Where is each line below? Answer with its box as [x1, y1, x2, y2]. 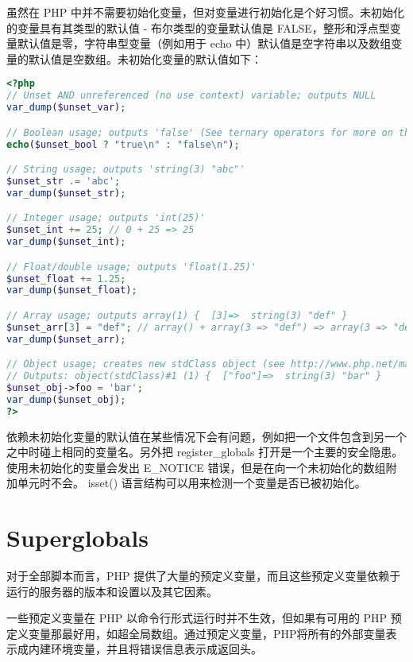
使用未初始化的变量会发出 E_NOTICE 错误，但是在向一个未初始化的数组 [6, 459, 386, 475]
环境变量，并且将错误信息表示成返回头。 [50, 641, 262, 657]
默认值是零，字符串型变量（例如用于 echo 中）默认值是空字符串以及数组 [17, 35, 392, 52]
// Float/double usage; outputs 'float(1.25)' [6, 261, 257, 273]
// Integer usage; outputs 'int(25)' [6, 212, 206, 224]
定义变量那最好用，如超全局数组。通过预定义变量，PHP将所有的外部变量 [6, 625, 386, 641]
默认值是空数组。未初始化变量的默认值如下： [28, 50, 262, 67]
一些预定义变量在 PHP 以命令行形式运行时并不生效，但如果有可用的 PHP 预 [6, 610, 402, 626]
